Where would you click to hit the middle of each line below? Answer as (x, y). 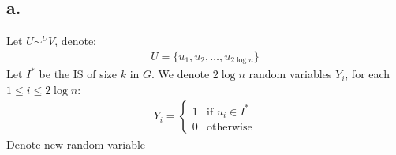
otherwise (230, 127)
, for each (368, 74)
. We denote (181, 74)
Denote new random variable (76, 144)
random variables (290, 74)
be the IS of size (78, 74)
